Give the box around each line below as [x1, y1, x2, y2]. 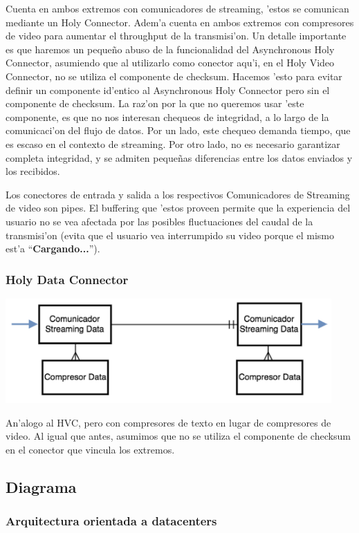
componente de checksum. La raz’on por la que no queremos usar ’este [6, 96, 304, 111]
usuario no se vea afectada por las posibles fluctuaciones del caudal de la [6, 214, 313, 228]
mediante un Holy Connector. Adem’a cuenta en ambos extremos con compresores [6, 15, 354, 29]
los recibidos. [6, 164, 60, 178]
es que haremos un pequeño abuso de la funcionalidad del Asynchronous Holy [6, 41, 335, 56]
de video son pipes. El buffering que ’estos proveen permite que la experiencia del [6, 200, 351, 215]
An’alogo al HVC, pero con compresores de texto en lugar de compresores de [6, 415, 331, 429]
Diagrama [6, 476, 77, 497]
